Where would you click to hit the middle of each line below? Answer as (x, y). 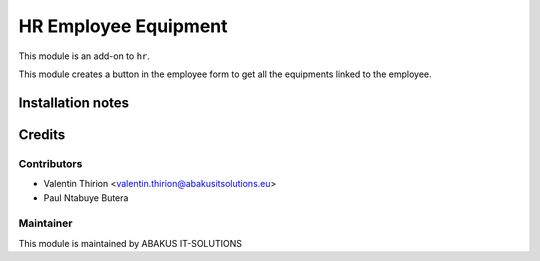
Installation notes (74, 102)
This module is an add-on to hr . (84, 56)
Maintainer (45, 223)
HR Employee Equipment (123, 26)
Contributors (50, 163)
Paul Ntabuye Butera (86, 197)
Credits (42, 134)
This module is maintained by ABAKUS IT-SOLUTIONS (130, 243)
